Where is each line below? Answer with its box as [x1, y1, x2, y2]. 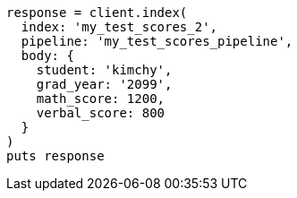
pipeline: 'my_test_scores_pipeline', [21, 34, 293, 48]
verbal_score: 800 [36, 106, 165, 120]
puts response [6, 149, 105, 163]
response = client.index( [6, 5, 188, 20]
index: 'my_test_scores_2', [21, 20, 218, 34]
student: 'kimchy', [36, 63, 173, 77]
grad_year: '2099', [36, 77, 173, 91]
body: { [21, 48, 74, 63]
